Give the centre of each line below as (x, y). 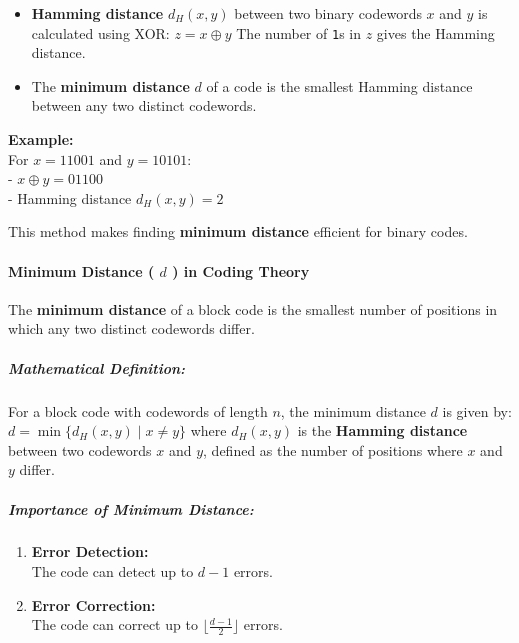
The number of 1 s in (298, 32)
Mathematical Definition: (97, 367)
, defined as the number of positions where (333, 449)
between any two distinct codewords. (144, 105)
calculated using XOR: (100, 32)
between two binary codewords (328, 13)
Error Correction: (93, 604)
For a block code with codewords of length (138, 410)
